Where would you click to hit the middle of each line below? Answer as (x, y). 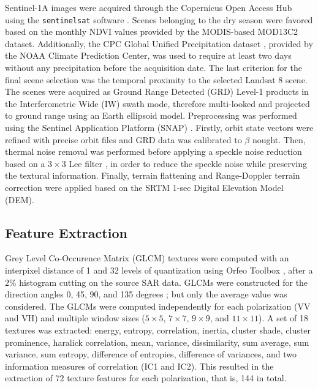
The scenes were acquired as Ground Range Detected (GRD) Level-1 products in (157, 91)
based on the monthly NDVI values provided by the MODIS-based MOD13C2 (152, 32)
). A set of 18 (283, 318)
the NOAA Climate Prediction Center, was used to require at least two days (148, 55)
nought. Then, (279, 139)
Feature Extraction (66, 232)
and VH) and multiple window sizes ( (75, 318)
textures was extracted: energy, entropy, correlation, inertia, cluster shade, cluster (158, 330)
